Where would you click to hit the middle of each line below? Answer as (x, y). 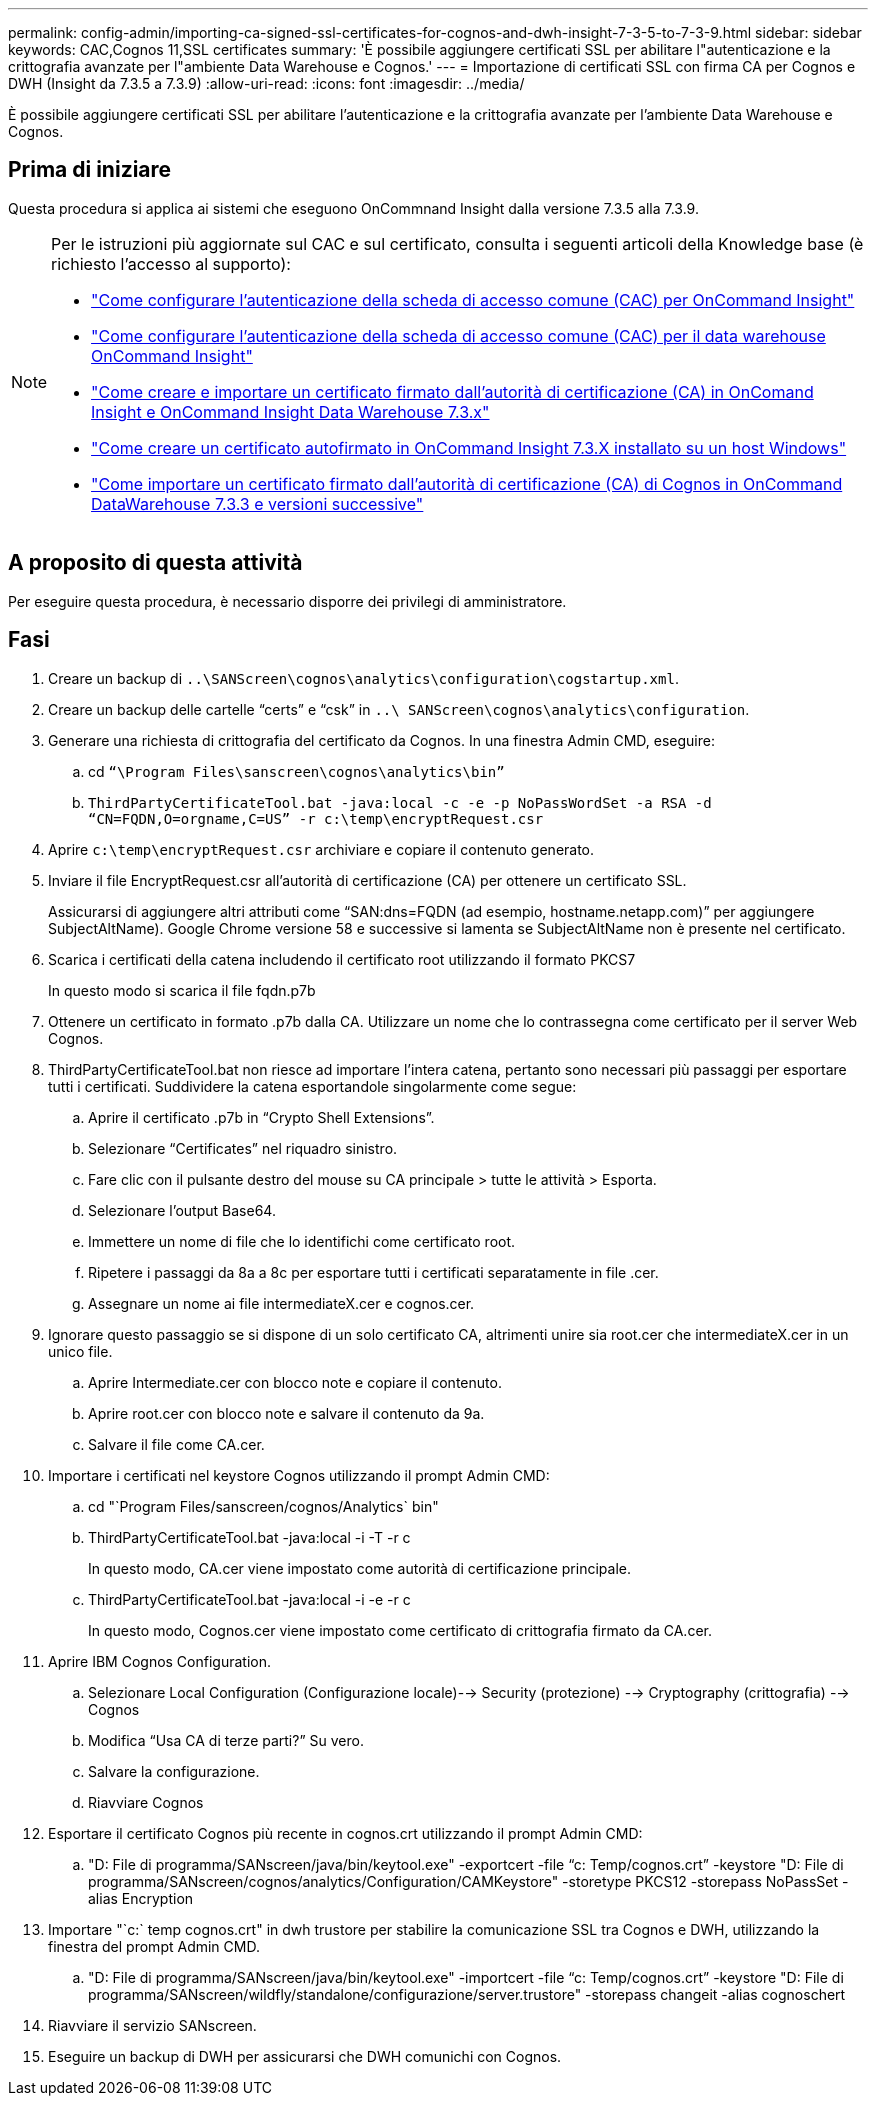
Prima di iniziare (90, 170)
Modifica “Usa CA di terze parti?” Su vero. (226, 1740)
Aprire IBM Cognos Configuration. (160, 1661)
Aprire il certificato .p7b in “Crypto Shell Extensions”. (261, 1117)
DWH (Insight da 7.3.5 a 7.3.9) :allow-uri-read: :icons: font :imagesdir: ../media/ (266, 83)
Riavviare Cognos (146, 1802)
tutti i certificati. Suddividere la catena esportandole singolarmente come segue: (312, 1086)
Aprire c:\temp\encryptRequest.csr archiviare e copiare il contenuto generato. (321, 849)
